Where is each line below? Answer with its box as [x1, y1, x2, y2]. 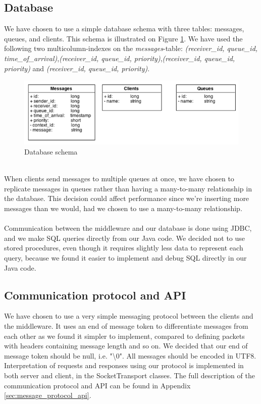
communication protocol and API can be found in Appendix [4, 380, 191, 390]
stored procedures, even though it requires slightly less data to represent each [4, 242, 243, 253]
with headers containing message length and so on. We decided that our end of [4, 340, 248, 351]
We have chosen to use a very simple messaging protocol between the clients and [4, 311, 253, 321]
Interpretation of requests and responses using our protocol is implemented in [4, 360, 244, 371]
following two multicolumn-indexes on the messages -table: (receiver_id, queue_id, [4, 43, 258, 54]
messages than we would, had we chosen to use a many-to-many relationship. [4, 203, 242, 214]
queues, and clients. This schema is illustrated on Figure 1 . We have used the [4, 33, 243, 43]
